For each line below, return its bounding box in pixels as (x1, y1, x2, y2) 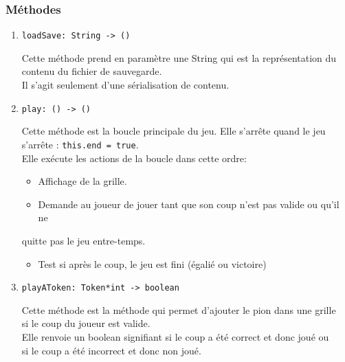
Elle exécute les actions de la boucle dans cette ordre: (21, 150, 247, 165)
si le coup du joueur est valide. (21, 316, 151, 330)
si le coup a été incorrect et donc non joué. (21, 343, 201, 357)
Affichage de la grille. (38, 174, 127, 188)
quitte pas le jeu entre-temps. (21, 233, 146, 247)
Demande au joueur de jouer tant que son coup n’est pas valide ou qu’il (38, 196, 340, 211)
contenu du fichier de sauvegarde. (21, 64, 162, 78)
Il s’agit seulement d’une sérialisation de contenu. (21, 78, 230, 92)
